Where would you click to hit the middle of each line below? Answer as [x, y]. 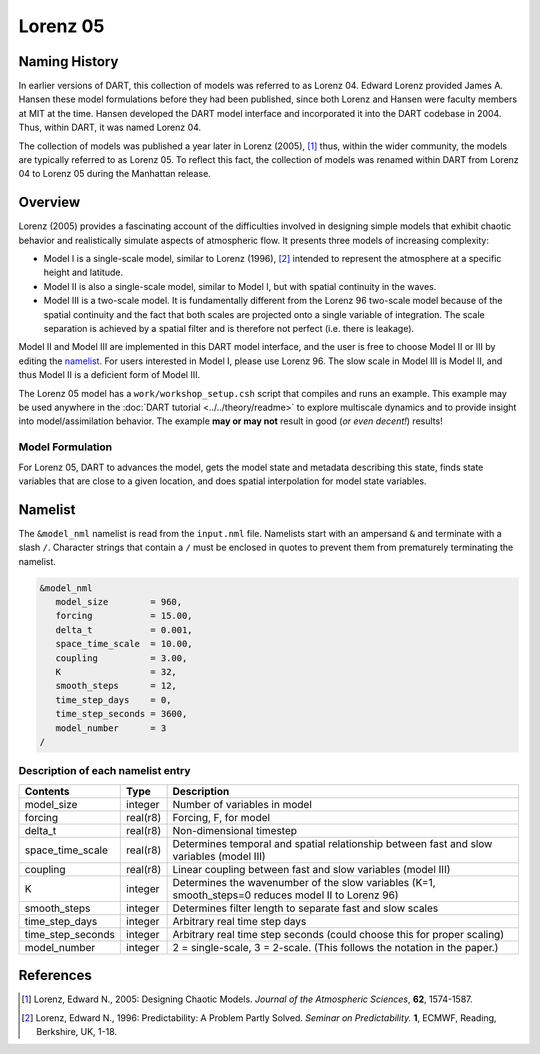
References [55, 975]
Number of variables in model [242, 804]
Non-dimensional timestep [235, 830]
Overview [49, 202]
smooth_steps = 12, [116, 686]
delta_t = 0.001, [124, 629]
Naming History [68, 61]
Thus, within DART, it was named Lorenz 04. [110, 127]
